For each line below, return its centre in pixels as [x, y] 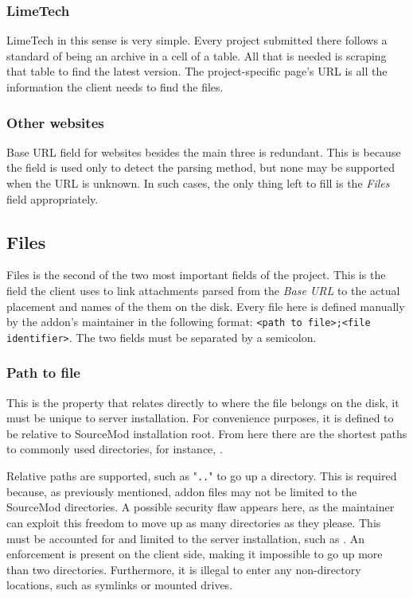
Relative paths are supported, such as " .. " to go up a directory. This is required [202, 476]
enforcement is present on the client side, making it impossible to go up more [195, 554]
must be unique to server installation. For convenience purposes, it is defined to [200, 418]
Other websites [55, 122]
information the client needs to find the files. [115, 87]
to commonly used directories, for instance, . [115, 449]
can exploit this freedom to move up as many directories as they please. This [194, 522]
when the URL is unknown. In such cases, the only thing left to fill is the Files [198, 183]
